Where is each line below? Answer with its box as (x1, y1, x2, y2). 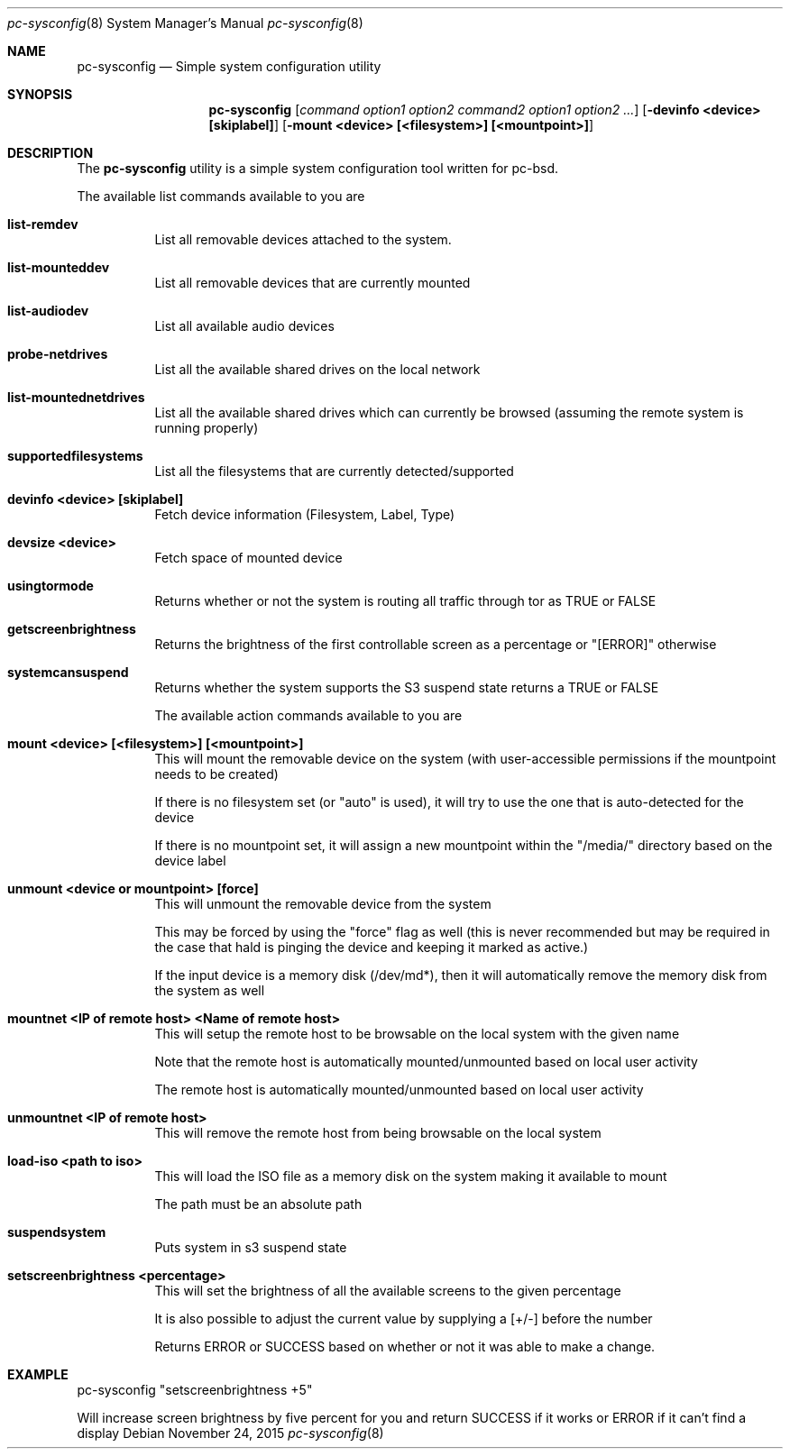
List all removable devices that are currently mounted (154, 275, 471, 290)
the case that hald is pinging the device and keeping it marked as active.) (154, 939, 589, 955)
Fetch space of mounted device (154, 550, 343, 565)
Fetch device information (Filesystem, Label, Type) (154, 507, 455, 522)
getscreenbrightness (7, 621, 136, 636)
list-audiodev (7, 303, 89, 318)
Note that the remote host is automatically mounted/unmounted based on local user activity (154, 1054, 698, 1069)
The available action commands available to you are (154, 708, 463, 723)
